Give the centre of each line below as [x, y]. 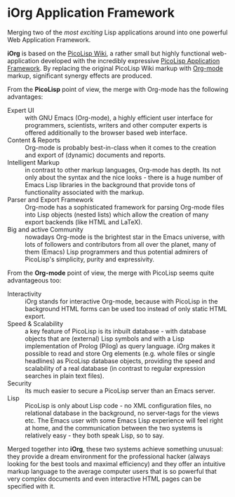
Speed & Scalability [35, 323]
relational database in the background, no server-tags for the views [122, 413]
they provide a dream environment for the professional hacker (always [109, 456]
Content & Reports [34, 140]
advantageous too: [34, 280]
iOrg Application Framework [91, 13]
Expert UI [21, 110]
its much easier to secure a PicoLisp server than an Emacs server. [120, 390]
